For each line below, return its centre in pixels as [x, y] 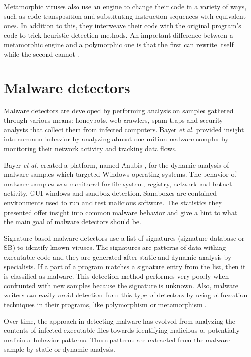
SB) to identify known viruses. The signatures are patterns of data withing [115, 247]
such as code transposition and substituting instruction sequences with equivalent [125, 16]
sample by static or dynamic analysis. [60, 349]
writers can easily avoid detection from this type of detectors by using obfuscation [126, 295]
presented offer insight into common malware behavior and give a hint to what [121, 212]
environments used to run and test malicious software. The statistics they [113, 203]
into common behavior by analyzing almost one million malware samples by [116, 139]
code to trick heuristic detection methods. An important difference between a [118, 35]
